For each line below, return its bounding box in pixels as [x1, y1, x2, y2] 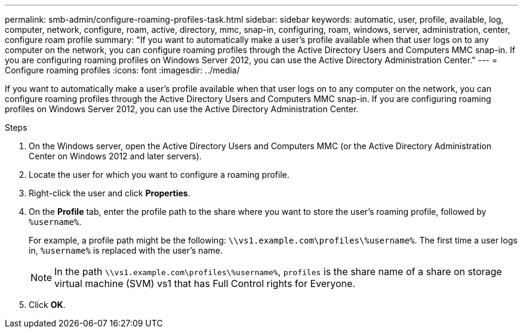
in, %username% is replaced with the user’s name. [29, 245, 223, 255]
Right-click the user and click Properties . [29, 188, 190, 198]
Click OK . [29, 300, 66, 310]
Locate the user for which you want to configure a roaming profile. [29, 169, 290, 180]
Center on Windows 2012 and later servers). [29, 151, 202, 161]
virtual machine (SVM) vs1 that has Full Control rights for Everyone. [54, 277, 355, 289]
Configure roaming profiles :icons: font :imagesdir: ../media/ [5, 65, 240, 75]
